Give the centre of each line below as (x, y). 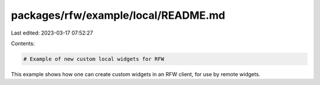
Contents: (23, 43)
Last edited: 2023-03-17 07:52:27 (52, 33)
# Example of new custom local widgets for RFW (94, 59)
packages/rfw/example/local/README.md (118, 15)
